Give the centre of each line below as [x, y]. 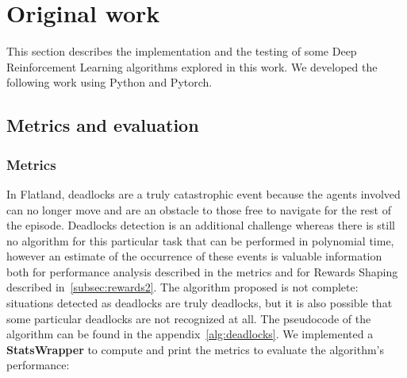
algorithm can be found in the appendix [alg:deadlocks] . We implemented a [190, 334]
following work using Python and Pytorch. [109, 82]
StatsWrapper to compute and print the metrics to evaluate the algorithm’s [196, 349]
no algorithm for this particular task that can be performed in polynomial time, [200, 240]
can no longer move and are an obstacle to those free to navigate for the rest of [199, 209]
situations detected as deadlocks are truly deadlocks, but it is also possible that [200, 303]
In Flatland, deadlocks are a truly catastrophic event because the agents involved [203, 193]
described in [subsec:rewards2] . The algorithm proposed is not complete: [182, 287]
